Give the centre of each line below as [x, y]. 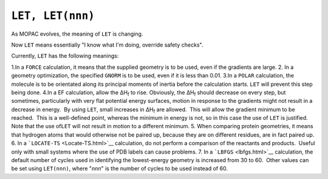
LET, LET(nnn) [53, 16]
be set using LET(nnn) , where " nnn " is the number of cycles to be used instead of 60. [119, 169]
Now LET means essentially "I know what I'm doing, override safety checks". [107, 45]
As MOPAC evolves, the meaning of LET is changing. [77, 34]
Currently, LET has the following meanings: [65, 56]
